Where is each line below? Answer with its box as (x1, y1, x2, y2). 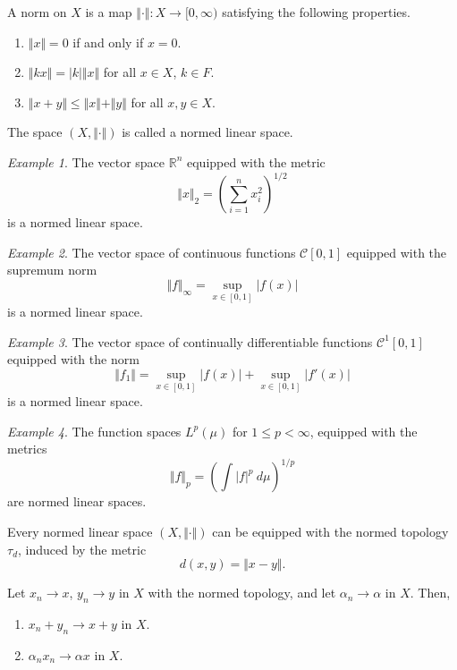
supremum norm (7, 260, 97, 279)
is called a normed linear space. (122, 123, 293, 141)
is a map (85, 3, 132, 21)
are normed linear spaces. (7, 492, 147, 511)
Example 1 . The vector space (7, 152, 165, 171)
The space (7, 123, 63, 141)
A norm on (7, 3, 67, 21)
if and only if (72, 32, 144, 51)
